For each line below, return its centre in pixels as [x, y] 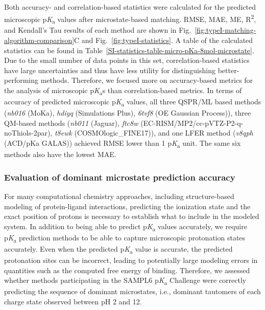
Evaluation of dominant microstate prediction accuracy [120, 177]
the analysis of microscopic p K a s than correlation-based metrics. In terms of [123, 91]
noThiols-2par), [28, 133]
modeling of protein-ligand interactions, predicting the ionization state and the [127, 206]
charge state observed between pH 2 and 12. [73, 301]
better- [228, 70]
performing [21, 80]
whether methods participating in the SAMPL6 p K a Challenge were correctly [125, 281]
